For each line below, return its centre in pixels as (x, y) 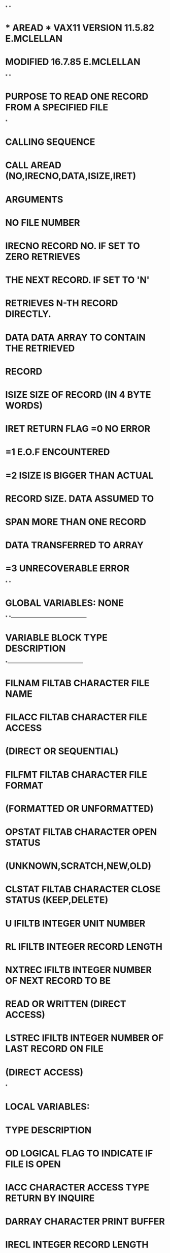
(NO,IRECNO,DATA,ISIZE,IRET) (71, 176)
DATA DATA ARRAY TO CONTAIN (75, 337)
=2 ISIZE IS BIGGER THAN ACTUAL (79, 475)
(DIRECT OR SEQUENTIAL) (62, 751)
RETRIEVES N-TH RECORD (62, 303)
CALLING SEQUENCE (50, 142)
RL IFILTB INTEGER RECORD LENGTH (84, 946)
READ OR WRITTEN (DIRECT (66, 1004)
